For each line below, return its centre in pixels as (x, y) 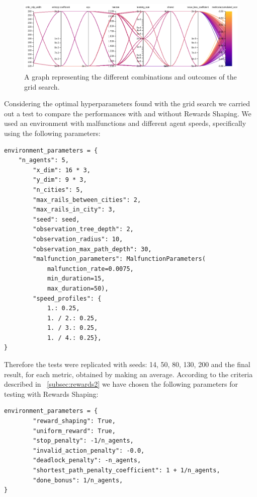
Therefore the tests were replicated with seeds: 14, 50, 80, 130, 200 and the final (127, 364)
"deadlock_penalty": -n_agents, (87, 460)
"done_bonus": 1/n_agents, (78, 480)
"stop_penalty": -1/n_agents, (83, 441)
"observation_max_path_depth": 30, (92, 249)
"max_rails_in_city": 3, (74, 210)
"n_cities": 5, (58, 190)
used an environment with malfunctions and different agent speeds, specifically (125, 123)
